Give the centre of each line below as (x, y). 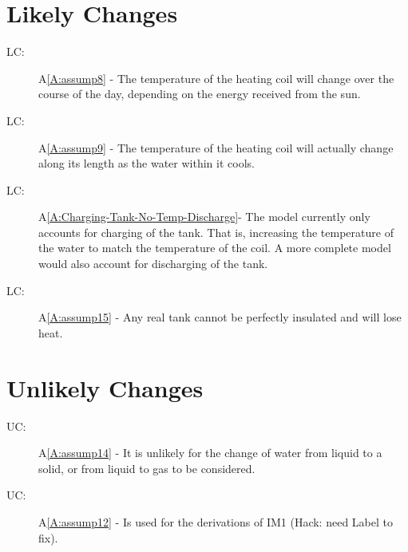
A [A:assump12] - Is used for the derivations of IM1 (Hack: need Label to (216, 521)
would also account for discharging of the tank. (153, 264)
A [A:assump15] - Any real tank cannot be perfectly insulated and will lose (220, 317)
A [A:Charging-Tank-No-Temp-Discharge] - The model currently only (204, 217)
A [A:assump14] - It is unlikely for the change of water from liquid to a (210, 453)
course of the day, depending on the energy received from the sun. (200, 94)
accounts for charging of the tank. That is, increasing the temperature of (216, 232)
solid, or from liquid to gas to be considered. (147, 468)
